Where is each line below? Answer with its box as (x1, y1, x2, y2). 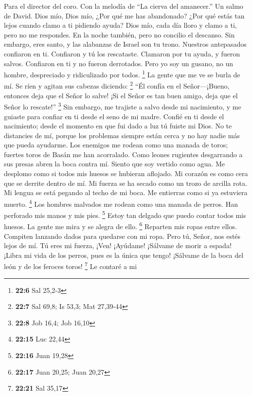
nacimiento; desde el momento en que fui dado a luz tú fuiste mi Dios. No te (4, 121, 232, 131)
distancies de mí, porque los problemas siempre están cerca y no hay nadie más (4, 130, 240, 140)
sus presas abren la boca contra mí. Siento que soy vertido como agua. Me (4, 159, 225, 169)
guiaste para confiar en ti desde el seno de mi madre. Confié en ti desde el (4, 111, 224, 121)
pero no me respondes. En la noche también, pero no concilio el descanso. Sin (4, 29, 235, 39)
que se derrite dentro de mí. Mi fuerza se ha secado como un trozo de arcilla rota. (4, 178, 247, 188)
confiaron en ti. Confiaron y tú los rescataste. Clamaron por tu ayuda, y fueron (4, 48, 240, 58)
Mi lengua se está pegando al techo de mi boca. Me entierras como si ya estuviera (4, 187, 248, 198)
